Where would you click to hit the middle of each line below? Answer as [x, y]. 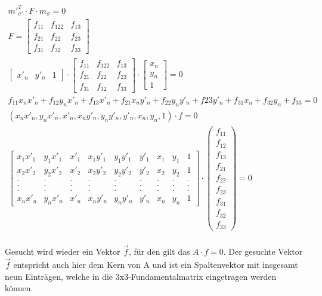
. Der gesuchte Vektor [263, 251]
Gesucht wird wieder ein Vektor [63, 251]
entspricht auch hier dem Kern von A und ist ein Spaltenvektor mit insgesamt [156, 264]
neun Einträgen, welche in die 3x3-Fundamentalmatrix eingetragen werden [141, 276]
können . [19, 288]
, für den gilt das [160, 251]
